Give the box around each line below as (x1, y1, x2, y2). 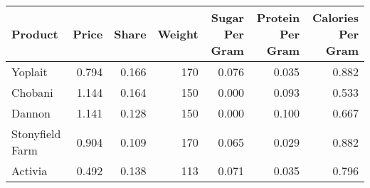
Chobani (11, 84, 53, 100)
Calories (312, 9, 359, 26)
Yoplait (11, 63, 48, 80)
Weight (157, 26, 199, 42)
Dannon (11, 105, 51, 121)
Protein (256, 9, 300, 26)
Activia (11, 162, 48, 179)
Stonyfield (11, 125, 61, 142)
